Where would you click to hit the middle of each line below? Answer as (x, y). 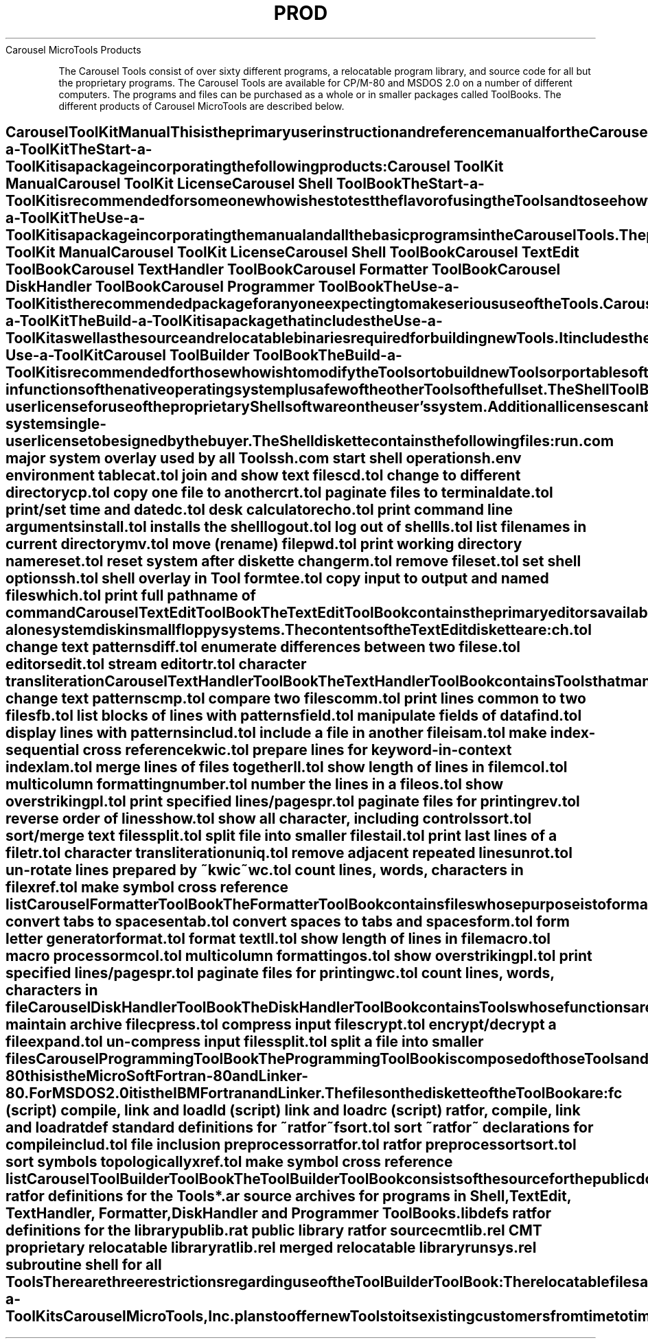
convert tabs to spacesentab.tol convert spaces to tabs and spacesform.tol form (288, 922)
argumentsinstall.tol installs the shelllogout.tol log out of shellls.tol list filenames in (296, 527)
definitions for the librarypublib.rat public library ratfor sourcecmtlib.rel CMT (274, 1231)
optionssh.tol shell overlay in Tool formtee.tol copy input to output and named (277, 579)
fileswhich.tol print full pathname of (131, 596)
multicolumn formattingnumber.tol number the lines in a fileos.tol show (255, 785)
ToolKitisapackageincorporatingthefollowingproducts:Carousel (228, 167)
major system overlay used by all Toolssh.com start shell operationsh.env (264, 459)
